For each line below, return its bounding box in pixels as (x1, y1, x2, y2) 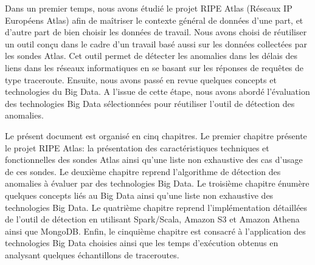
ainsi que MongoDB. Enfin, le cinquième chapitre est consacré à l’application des (5, 224, 306, 237)
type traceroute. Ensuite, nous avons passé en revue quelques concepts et (5, 73, 277, 86)
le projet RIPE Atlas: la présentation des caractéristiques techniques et (5, 141, 269, 154)
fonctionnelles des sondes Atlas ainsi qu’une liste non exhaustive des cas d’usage (5, 153, 303, 166)
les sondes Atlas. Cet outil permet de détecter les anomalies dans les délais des (5, 49, 298, 62)
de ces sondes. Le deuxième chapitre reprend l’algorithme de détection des (5, 165, 281, 177)
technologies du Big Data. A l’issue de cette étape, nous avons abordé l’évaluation (5, 85, 310, 98)
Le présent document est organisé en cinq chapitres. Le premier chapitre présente (5, 129, 307, 142)
